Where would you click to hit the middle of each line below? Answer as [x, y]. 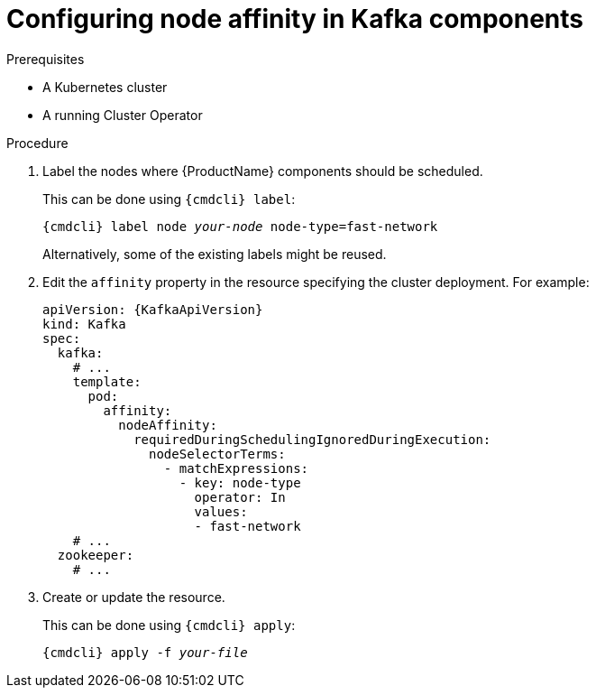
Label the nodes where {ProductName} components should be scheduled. [263, 171]
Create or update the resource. [134, 597]
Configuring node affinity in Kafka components [295, 19]
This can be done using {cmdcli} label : [169, 199]
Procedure [37, 143]
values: [221, 511]
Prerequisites [46, 59]
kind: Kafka [84, 324]
